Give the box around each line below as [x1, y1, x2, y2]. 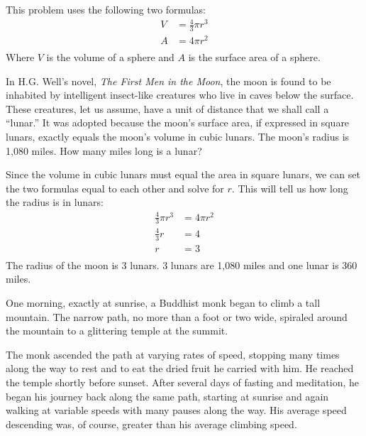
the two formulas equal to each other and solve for [6, 180, 224, 195]
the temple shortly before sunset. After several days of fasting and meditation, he [6, 375, 360, 390]
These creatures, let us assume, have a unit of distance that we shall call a [6, 101, 329, 116]
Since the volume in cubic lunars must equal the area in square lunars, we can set [6, 167, 360, 182]
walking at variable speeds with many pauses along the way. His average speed [6, 403, 347, 418]
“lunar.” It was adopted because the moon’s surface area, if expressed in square [6, 115, 350, 130]
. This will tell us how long [231, 180, 348, 195]
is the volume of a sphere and [46, 50, 174, 65]
